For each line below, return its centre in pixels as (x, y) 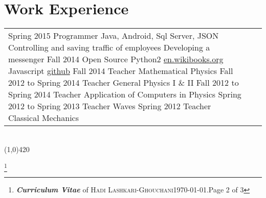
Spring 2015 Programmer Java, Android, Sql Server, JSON (114, 36)
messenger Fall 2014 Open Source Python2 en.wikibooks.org (116, 59)
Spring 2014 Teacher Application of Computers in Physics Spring (125, 94)
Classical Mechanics (44, 118)
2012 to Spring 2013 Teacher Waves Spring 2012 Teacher (110, 106)
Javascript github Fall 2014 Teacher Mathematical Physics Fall (121, 71)
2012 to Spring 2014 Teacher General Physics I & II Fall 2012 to (124, 83)
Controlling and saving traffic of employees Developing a (109, 47)
